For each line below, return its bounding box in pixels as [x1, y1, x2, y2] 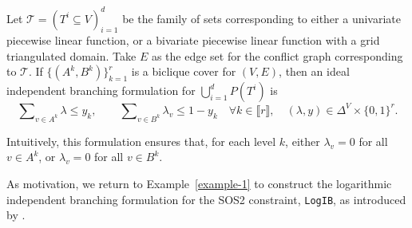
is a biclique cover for [131, 63, 236, 80]
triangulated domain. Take [6, 47, 137, 64]
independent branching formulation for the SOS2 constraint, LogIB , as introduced [6, 191, 406, 207]
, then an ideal [279, 63, 350, 80]
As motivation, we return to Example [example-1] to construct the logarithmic [6, 175, 392, 191]
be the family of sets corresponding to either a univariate [122, 10, 401, 26]
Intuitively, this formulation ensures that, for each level [6, 132, 276, 149]
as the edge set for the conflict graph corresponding [151, 47, 403, 64]
